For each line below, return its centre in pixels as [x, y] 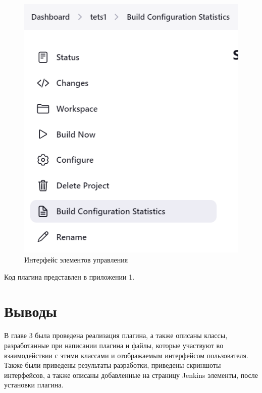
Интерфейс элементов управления [76, 260]
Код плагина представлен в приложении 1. [69, 276]
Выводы [31, 311]
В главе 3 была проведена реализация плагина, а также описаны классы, [116, 335]
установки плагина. [34, 385]
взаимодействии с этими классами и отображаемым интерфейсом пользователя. [126, 355]
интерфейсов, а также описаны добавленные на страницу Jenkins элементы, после [131, 375]
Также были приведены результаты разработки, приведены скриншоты [113, 365]
